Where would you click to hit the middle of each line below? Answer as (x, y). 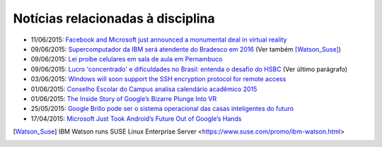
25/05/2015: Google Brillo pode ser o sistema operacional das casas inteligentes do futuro (162, 109)
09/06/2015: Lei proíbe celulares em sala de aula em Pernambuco (127, 59)
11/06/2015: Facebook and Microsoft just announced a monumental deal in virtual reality (159, 40)
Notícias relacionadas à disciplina (114, 18)
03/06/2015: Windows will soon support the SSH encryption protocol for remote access (158, 79)
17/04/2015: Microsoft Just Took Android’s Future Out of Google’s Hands (136, 118)
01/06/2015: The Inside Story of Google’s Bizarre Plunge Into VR (124, 98)
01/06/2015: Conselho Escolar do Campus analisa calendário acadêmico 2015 (144, 89)
